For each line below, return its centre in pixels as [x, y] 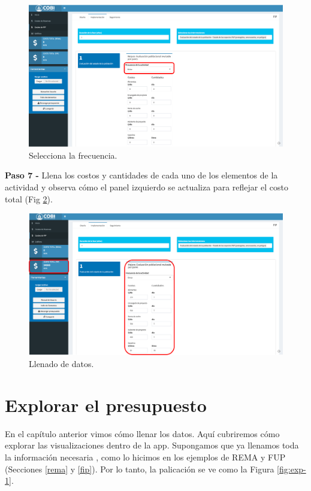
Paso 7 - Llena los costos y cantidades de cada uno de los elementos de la [141, 175]
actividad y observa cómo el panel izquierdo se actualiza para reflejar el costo [147, 187]
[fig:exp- [292, 469]
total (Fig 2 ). [29, 198]
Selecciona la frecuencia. [73, 155]
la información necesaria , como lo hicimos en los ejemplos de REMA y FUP [145, 457]
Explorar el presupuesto [106, 404]
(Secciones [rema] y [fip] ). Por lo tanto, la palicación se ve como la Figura [140, 469]
